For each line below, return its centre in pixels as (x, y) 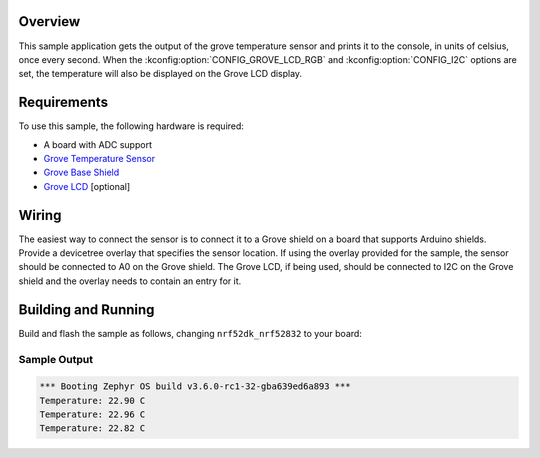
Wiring (40, 215)
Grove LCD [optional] (87, 186)
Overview (49, 21)
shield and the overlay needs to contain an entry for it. (130, 281)
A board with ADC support (97, 144)
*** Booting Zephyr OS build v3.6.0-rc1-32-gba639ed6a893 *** (195, 386)
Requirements (63, 102)
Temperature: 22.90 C (92, 400)
